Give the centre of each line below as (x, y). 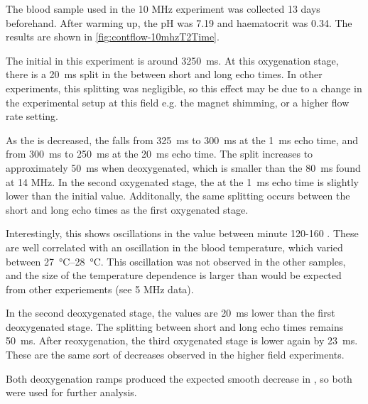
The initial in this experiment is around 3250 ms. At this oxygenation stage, (172, 60)
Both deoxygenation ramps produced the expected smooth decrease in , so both (179, 378)
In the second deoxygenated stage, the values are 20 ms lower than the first (171, 313)
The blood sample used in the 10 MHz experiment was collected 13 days (163, 9)
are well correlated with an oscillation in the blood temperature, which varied (174, 247)
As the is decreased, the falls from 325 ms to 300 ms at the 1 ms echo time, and (182, 140)
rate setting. (32, 116)
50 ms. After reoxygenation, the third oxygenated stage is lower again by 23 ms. (182, 340)
